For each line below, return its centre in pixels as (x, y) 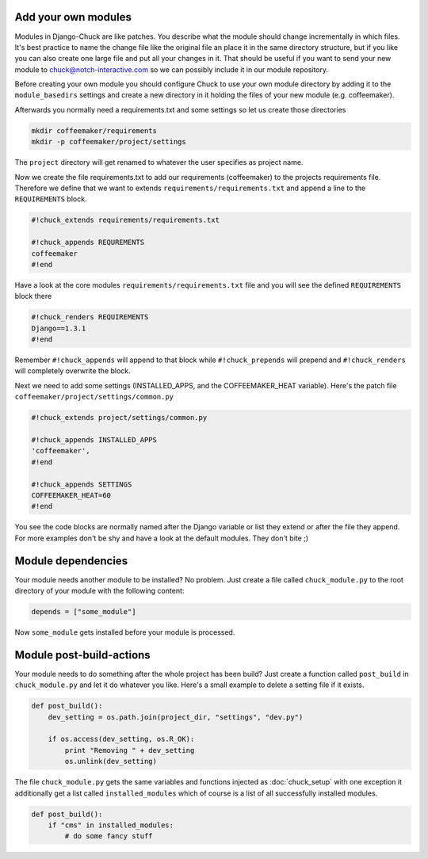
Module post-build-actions (82, 655)
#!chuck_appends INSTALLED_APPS (94, 440)
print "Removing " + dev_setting (130, 750)
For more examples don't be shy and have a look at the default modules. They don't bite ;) (162, 538)
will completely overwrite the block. (73, 371)
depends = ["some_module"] (84, 611)
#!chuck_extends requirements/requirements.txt (125, 220)
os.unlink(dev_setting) (111, 762)
